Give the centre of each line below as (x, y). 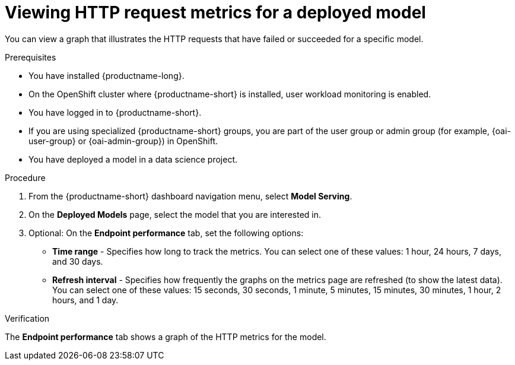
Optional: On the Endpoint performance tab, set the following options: (166, 233)
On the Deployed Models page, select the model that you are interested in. (175, 214)
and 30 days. (78, 261)
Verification (27, 318)
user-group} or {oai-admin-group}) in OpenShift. (123, 141)
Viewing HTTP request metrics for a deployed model (215, 12)
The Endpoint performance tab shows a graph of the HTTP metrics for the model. (166, 337)
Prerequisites (31, 57)
